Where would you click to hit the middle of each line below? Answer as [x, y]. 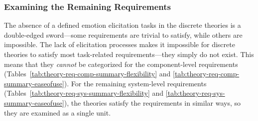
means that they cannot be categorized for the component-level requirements [121, 64]
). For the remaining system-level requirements [135, 83]
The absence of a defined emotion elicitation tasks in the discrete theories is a [123, 25]
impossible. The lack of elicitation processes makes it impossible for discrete [120, 44]
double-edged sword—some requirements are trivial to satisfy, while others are [123, 34]
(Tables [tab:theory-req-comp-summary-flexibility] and [87, 74]
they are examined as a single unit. [58, 112]
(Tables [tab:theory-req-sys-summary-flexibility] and [84, 93]
